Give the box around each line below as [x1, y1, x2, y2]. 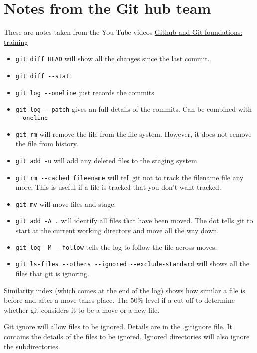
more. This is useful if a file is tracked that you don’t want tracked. [15, 182, 221, 192]
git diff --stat [15, 72, 70, 80]
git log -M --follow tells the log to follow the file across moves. [15, 241, 217, 252]
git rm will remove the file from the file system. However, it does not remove [15, 128, 252, 139]
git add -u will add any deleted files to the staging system [15, 155, 197, 165]
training [4, 36, 28, 47]
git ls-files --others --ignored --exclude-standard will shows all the [15, 258, 249, 269]
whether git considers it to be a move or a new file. [4, 304, 160, 315]
